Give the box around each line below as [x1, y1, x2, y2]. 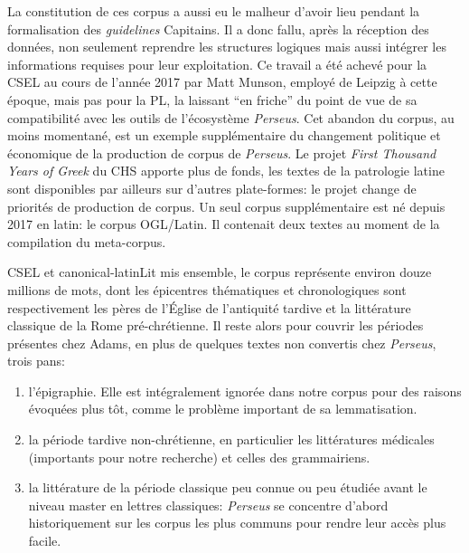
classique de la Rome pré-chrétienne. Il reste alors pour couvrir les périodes [7, 316, 424, 335]
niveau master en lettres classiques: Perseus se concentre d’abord [28, 495, 389, 514]
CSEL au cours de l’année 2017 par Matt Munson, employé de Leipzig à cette [7, 72, 437, 91]
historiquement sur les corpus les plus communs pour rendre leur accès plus [28, 513, 446, 532]
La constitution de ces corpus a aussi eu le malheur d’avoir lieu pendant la [7, 2, 420, 20]
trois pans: [7, 351, 65, 370]
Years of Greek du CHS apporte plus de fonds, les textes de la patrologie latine [7, 161, 445, 180]
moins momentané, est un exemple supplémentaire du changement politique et [7, 126, 441, 145]
